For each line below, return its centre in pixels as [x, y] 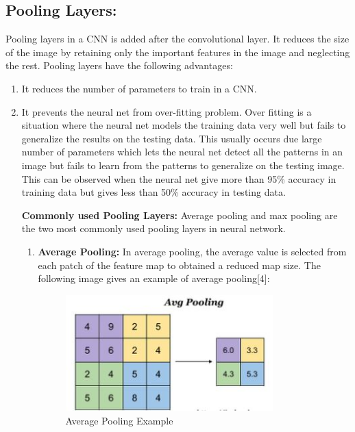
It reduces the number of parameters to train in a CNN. [139, 88]
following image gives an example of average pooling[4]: [154, 278]
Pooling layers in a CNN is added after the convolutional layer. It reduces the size [177, 39]
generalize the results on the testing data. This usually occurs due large [172, 138]
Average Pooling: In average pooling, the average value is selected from [192, 251]
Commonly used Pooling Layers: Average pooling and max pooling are [180, 215]
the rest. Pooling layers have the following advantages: [119, 65]
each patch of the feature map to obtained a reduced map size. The [179, 265]
